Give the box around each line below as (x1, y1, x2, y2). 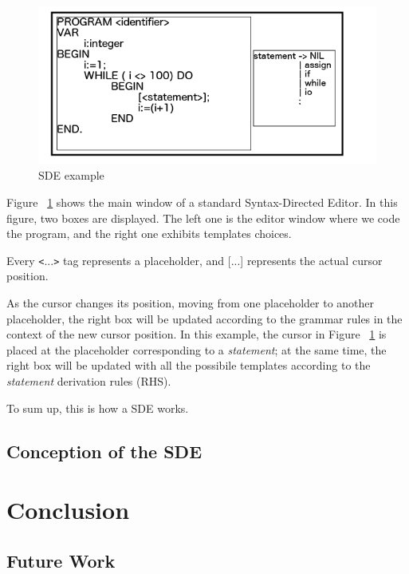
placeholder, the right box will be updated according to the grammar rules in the (6, 310, 403, 327)
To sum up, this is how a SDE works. (6, 399, 189, 416)
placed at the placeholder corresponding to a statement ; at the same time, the (6, 341, 387, 358)
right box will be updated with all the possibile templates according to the (6, 357, 371, 374)
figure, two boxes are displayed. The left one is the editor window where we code (6, 209, 400, 226)
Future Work (6, 548, 116, 572)
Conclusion (6, 493, 130, 526)
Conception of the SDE (6, 438, 203, 463)
